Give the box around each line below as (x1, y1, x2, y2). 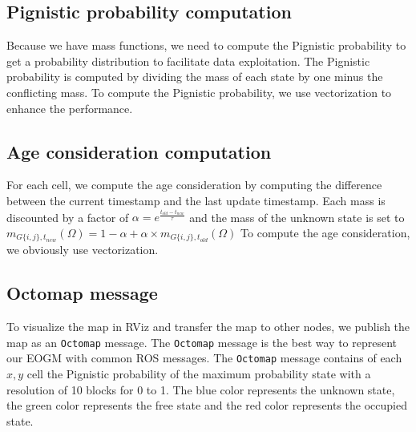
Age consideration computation (6, 139, 272, 164)
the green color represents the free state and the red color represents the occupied (6, 397, 408, 414)
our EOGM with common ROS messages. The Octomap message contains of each (6, 349, 402, 366)
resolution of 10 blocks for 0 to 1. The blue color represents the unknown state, (6, 381, 395, 398)
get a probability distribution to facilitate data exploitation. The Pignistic (6, 52, 370, 69)
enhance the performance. (6, 99, 133, 116)
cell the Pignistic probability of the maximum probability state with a (26, 365, 371, 382)
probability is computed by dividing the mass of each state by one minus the (6, 68, 383, 85)
